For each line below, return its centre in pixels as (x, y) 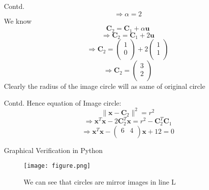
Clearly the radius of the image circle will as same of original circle (105, 86)
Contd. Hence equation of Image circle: (63, 102)
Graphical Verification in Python (53, 150)
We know (18, 20)
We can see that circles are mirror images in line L (100, 181)
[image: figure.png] (57, 166)
